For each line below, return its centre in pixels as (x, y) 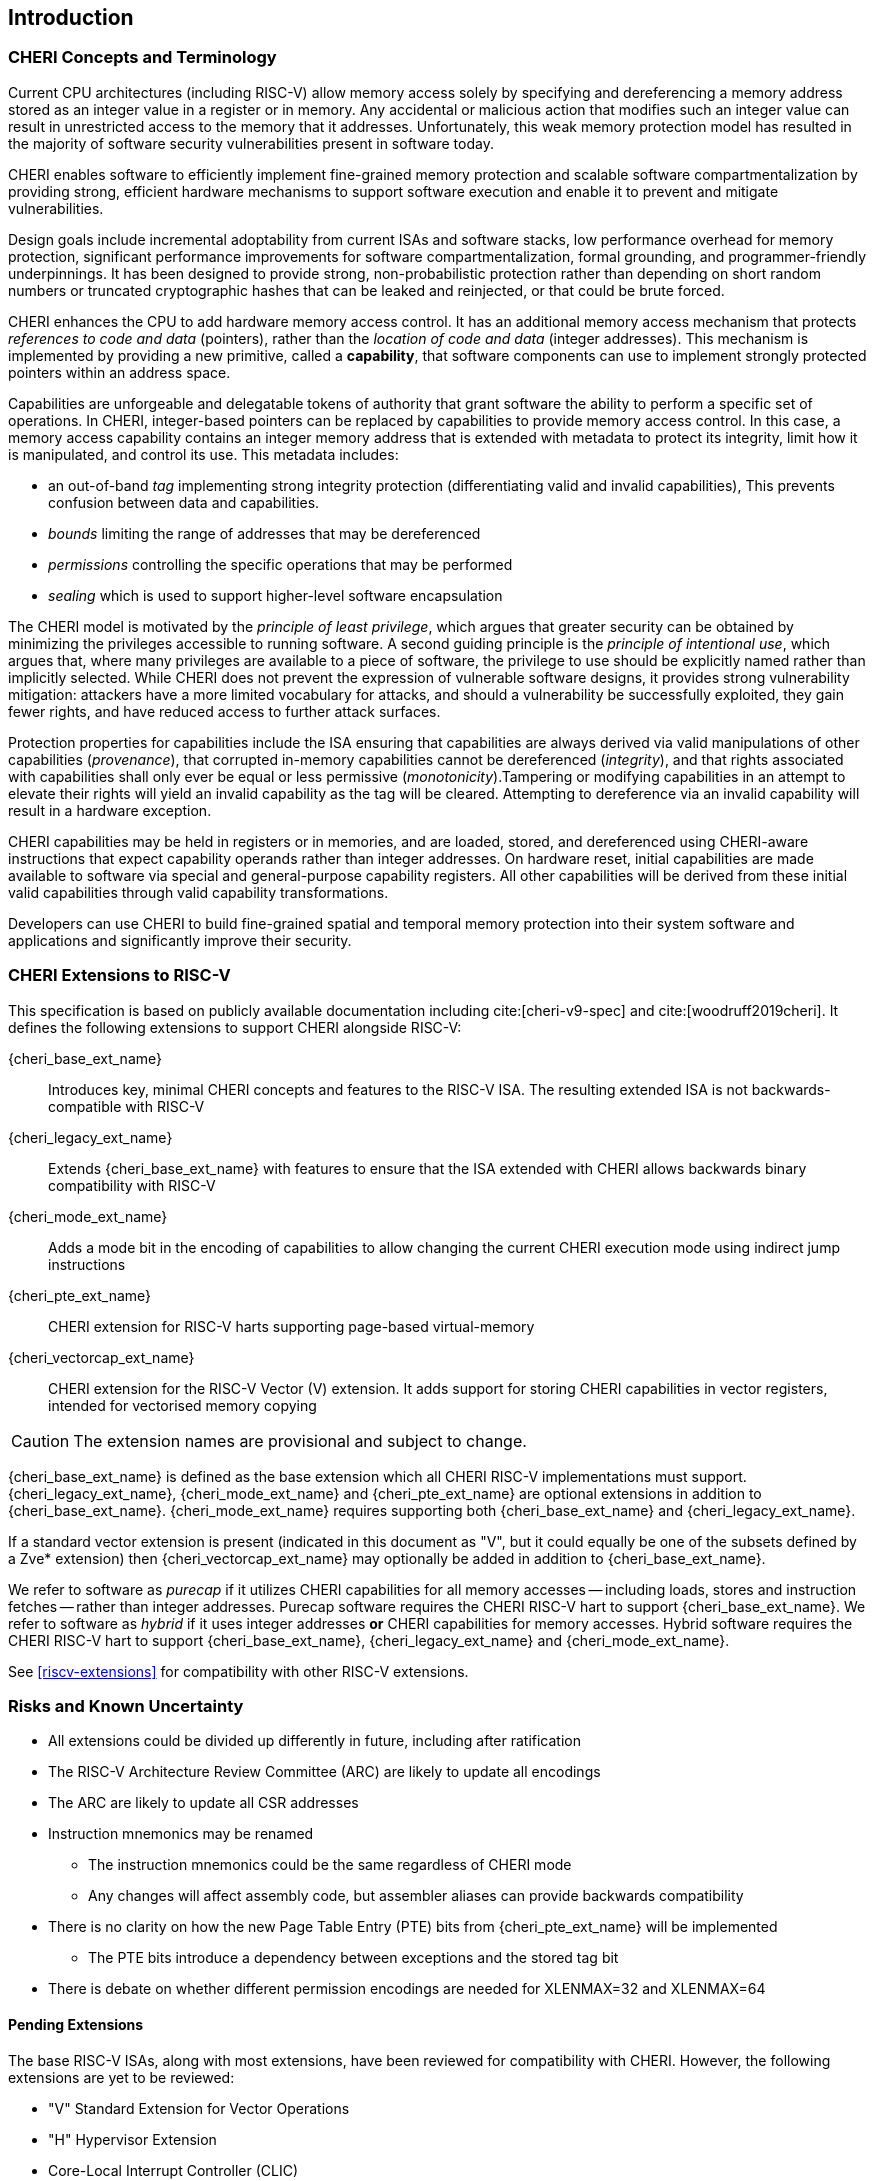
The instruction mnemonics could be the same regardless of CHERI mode (330, 1865)
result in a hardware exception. (110, 810)
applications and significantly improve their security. (180, 940)
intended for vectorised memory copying (182, 1405)
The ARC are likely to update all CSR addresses (203, 1803)
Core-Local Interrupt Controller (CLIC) (173, 2170)
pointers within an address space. (119, 372)
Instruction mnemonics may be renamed (181, 1834)
